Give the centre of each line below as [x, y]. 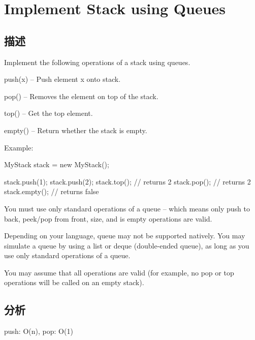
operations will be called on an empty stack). [74, 282]
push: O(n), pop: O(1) [39, 331]
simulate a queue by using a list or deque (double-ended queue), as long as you [127, 245]
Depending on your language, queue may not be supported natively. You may [125, 236]
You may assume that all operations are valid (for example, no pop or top [119, 272]
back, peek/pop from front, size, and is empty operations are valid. [108, 218]
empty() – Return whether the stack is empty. [76, 130]
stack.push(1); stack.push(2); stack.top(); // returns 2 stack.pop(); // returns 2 [127, 181]
